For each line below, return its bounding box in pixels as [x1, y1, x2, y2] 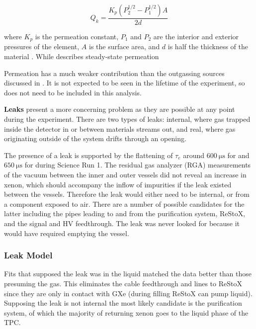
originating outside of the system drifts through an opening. [4, 133, 186, 144]
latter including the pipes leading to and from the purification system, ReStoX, [4, 208, 246, 219]
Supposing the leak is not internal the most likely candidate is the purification [4, 298, 242, 308]
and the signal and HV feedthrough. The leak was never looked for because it [4, 218, 240, 228]
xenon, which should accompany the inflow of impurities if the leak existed [4, 179, 232, 189]
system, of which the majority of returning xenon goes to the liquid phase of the [4, 307, 249, 318]
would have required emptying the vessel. [4, 228, 129, 238]
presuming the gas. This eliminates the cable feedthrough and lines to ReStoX [4, 278, 242, 288]
